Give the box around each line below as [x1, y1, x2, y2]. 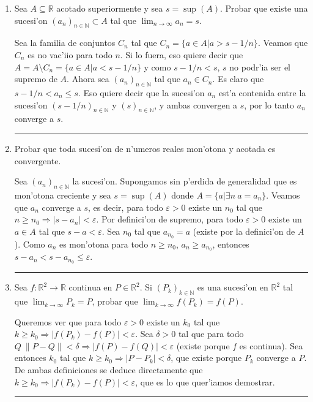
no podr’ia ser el [229, 60, 291, 73]
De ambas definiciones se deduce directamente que [14, 363, 203, 376]
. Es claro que [212, 72, 264, 85]
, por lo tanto [244, 98, 295, 111]
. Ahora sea [67, 72, 109, 85]
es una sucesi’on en [197, 281, 268, 294]
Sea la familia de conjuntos [14, 36, 116, 49]
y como [144, 60, 171, 73]
